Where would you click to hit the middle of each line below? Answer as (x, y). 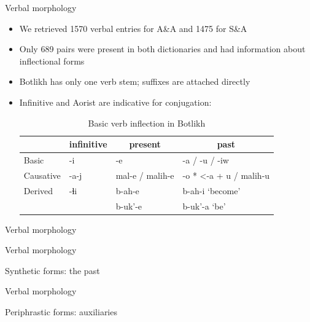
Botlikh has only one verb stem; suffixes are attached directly (135, 81)
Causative (42, 175)
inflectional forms (52, 61)
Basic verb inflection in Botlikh (147, 123)
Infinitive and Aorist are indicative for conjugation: (115, 102)
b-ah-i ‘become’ (211, 190)
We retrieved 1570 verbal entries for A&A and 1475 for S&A (133, 28)
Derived (38, 190)
